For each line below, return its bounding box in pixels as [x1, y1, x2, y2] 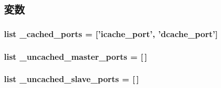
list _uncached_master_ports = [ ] [4, 50, 148, 62]
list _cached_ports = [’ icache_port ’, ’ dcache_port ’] [4, 27, 218, 40]
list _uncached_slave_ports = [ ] [4, 73, 139, 85]
